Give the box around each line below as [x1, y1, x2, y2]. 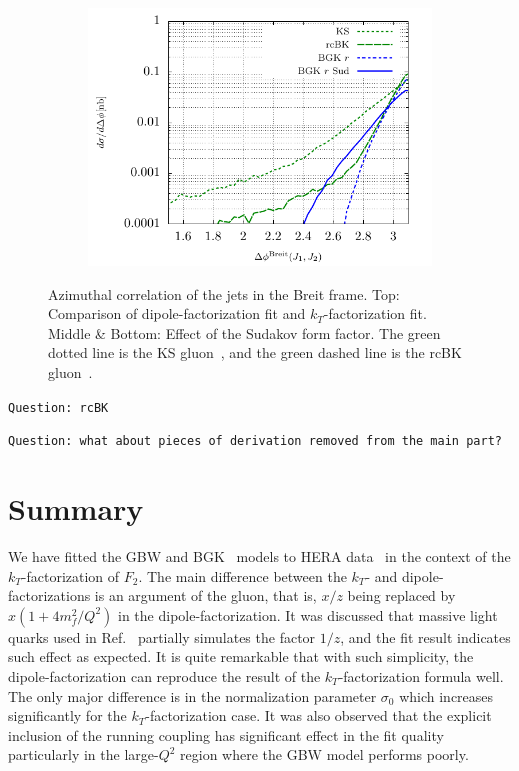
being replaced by [347, 585, 456, 606]
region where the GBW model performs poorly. [180, 744, 469, 765]
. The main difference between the [138, 565, 347, 586]
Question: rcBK [8, 400, 109, 415]
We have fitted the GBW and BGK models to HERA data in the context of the [8, 546, 511, 566]
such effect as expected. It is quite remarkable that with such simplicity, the [8, 646, 474, 667]
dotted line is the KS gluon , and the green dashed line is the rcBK [48, 342, 462, 363]
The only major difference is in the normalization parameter [8, 685, 377, 706]
